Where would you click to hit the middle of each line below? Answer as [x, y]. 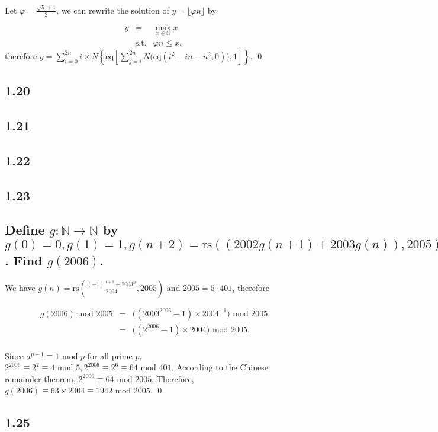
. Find [24, 260]
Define [25, 230]
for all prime [110, 355]
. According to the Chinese [220, 367]
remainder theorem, [40, 378]
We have [20, 287]
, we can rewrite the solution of [113, 10]
